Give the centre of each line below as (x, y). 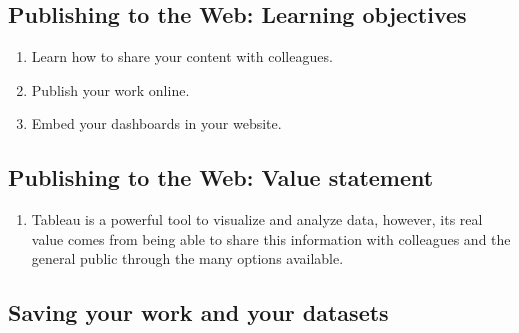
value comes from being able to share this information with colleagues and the (271, 238)
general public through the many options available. (187, 258)
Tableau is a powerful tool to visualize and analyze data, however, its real (257, 219)
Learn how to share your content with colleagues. (182, 56)
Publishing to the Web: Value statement (221, 177)
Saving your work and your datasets (198, 312)
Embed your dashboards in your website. (156, 123)
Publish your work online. (110, 89)
